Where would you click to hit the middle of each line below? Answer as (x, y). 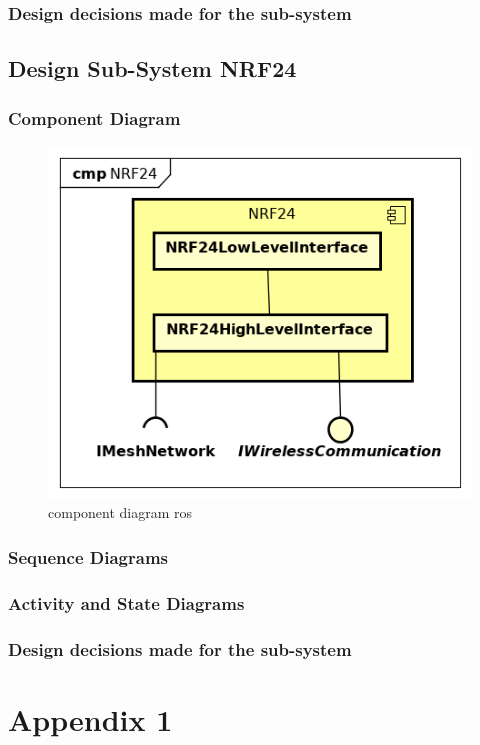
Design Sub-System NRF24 (152, 68)
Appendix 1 (90, 718)
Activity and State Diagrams (126, 602)
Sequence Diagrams (88, 556)
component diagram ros (120, 512)
